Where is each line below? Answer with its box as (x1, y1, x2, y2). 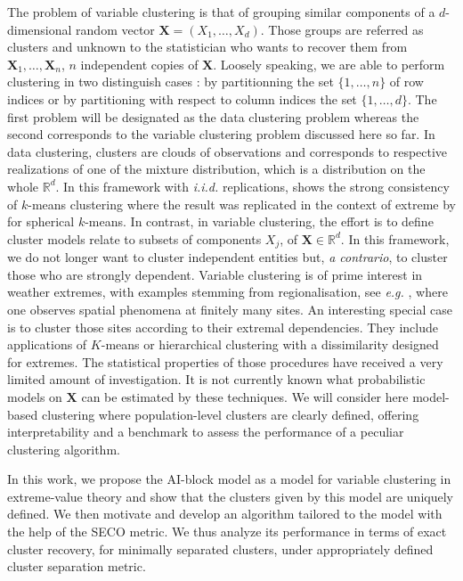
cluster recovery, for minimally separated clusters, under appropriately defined (7, 539, 434, 558)
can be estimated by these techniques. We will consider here (81, 387, 409, 405)
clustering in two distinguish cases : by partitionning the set (7, 72, 334, 91)
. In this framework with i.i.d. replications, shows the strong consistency (55, 176, 450, 195)
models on (7, 387, 62, 405)
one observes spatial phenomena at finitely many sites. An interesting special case (7, 299, 452, 318)
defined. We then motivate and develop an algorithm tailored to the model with (7, 504, 443, 523)
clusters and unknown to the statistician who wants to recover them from (7, 37, 408, 56)
